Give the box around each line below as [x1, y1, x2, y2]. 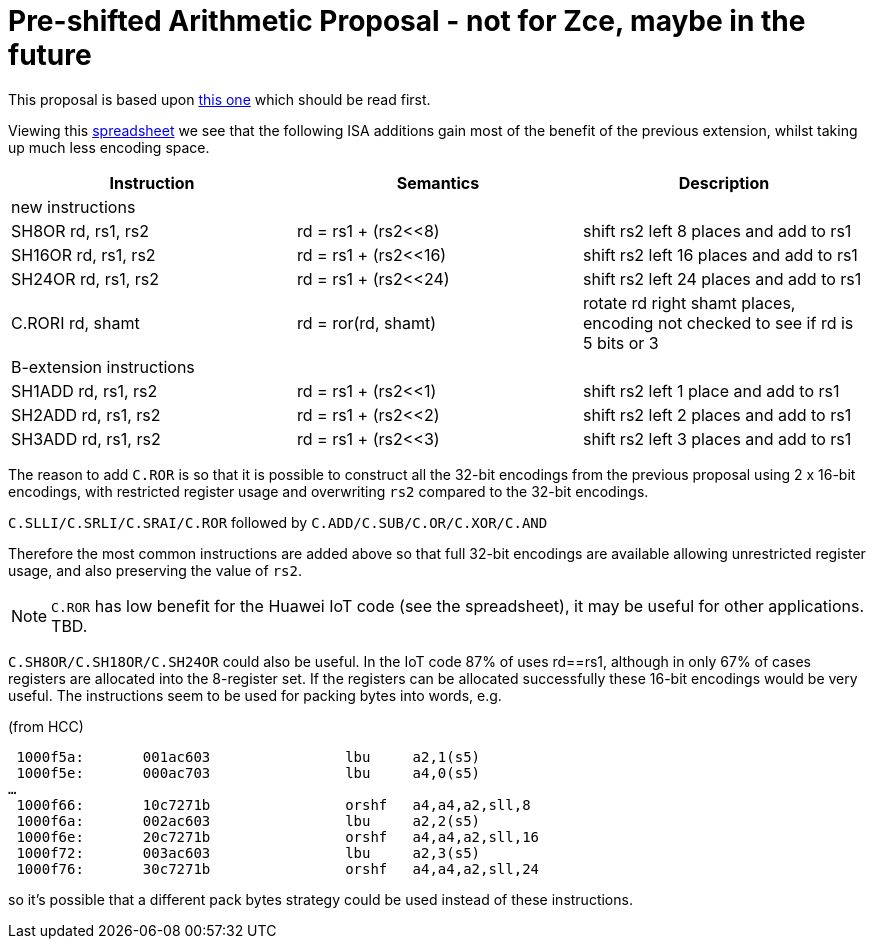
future [8, 38, 92, 72]
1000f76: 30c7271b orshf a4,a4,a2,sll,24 [16, 860, 540, 877]
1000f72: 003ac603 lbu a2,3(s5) [16, 844, 481, 861]
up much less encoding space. [8, 138, 210, 156]
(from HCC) [8, 717, 84, 735]
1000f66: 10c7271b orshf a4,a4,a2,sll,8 [16, 796, 531, 813]
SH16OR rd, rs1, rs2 [11, 244, 156, 265]
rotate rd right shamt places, [582, 292, 796, 313]
